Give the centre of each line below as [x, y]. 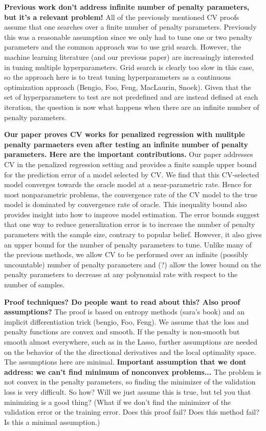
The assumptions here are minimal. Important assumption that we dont [125, 362]
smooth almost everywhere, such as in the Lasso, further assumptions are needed [131, 342]
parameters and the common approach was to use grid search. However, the [123, 47]
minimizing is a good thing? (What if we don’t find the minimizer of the [118, 402]
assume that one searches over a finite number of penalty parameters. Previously [130, 27]
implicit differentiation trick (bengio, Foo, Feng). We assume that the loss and [127, 321]
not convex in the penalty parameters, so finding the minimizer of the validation [130, 382]
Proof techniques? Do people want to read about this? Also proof [122, 301]
